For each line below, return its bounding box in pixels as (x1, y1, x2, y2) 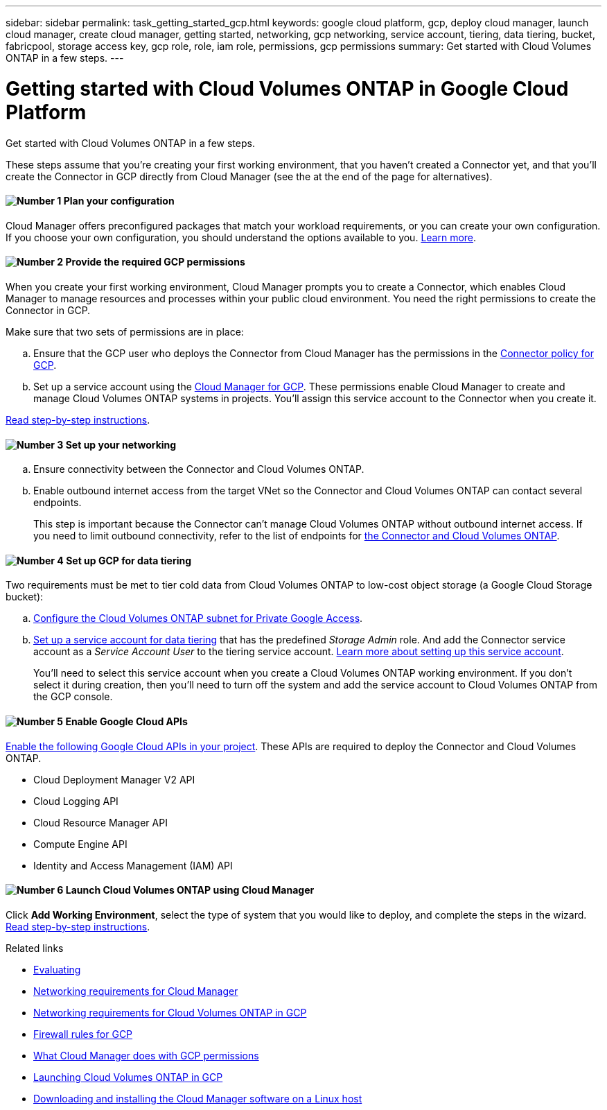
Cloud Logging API (33, 795, 118, 807)
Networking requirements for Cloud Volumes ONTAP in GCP (33, 1006, 307, 1018)
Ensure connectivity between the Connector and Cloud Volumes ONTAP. (33, 463, 364, 476)
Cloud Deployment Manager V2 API (33, 773, 195, 786)
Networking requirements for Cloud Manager (33, 985, 238, 997)
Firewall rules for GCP (33, 1027, 133, 1040)
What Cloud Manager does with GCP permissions (33, 1049, 259, 1061)
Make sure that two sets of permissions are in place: (6, 325, 244, 338)
